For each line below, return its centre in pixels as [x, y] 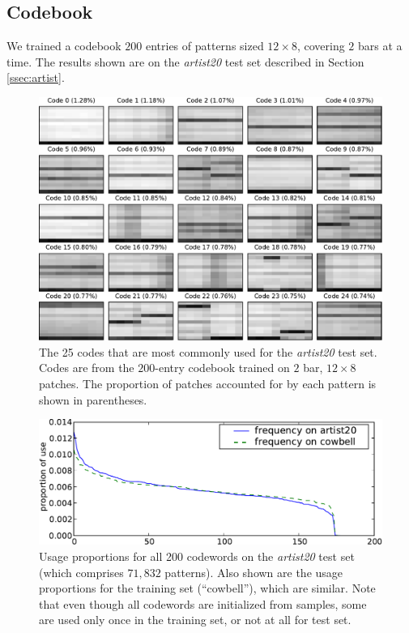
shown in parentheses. [93, 399]
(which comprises [81, 572]
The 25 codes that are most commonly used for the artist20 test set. [208, 351]
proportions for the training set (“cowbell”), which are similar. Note [207, 588]
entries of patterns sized [204, 46]
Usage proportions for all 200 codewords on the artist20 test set [197, 556]
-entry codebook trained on [222, 368]
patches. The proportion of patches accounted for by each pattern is [208, 383]
